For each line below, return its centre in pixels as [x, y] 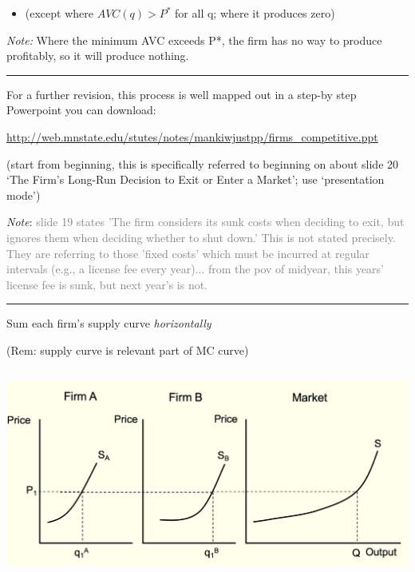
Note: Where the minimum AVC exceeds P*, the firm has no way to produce [194, 40]
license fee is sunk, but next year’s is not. [107, 284]
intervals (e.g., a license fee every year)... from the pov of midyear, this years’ [196, 269]
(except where [59, 13]
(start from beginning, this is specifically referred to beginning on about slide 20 [203, 163]
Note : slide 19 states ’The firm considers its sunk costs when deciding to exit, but [206, 222]
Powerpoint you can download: [81, 110]
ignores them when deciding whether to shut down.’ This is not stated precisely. [201, 237]
